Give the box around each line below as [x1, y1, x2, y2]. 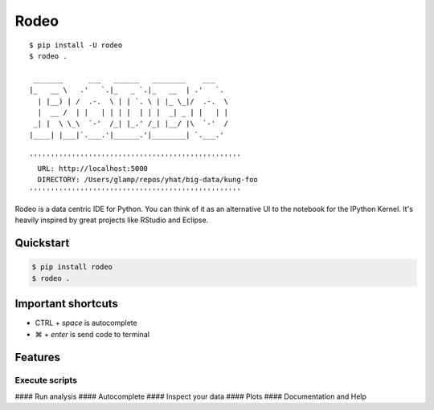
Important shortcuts [14, 297, 118, 311]
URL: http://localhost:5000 [37, 164, 149, 173]
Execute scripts [14, 375, 78, 386]
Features [14, 350, 60, 364]
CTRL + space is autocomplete [35, 318, 137, 328]
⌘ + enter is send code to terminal [35, 329, 150, 339]
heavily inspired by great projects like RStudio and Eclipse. [14, 215, 209, 225]
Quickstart [14, 237, 70, 250]
